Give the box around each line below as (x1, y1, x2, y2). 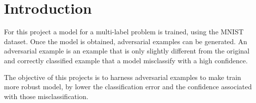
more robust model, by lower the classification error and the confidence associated (4, 81, 252, 92)
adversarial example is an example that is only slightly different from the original (4, 46, 250, 56)
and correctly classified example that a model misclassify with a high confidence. (4, 55, 248, 65)
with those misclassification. (4, 91, 88, 101)
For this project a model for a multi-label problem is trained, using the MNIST (4, 26, 244, 37)
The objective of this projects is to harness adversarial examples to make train (4, 72, 241, 82)
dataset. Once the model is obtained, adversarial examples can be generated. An (4, 36, 247, 46)
